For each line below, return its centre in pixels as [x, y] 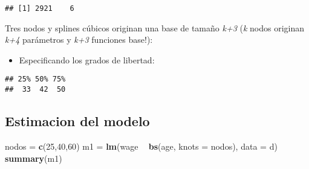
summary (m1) [34, 158]
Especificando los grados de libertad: [87, 59]
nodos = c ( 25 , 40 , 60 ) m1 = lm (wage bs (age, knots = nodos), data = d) [141, 146]
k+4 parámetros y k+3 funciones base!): [79, 40]
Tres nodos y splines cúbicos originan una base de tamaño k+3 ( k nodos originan [155, 27]
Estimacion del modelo [77, 121]
